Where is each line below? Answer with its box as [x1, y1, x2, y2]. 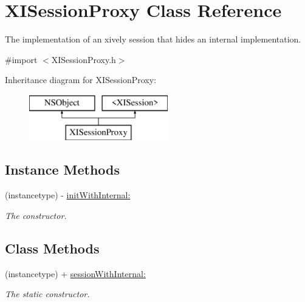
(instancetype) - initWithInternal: [5, 189, 131, 201]
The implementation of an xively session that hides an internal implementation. [5, 33, 301, 45]
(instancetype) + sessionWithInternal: [5, 267, 146, 280]
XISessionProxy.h [51, 53, 116, 65]
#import [5, 53, 38, 65]
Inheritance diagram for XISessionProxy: [5, 73, 157, 86]
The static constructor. [5, 287, 90, 300]
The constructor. [5, 209, 67, 221]
